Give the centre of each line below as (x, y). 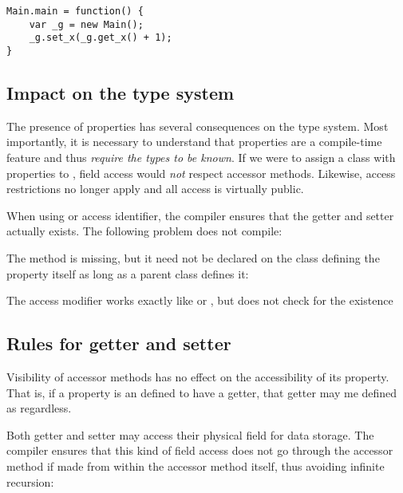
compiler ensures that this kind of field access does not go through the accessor (200, 450)
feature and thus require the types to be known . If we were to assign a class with (201, 158)
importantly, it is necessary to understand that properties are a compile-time (194, 142)
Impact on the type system (121, 93)
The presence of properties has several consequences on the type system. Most (198, 126)
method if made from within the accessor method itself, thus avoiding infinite (196, 465)
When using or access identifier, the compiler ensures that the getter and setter (200, 215)
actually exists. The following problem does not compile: (144, 231)
